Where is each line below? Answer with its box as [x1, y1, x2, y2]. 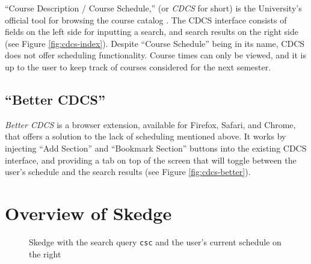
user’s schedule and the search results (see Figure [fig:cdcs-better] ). [5, 165, 251, 178]
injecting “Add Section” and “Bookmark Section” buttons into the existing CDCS [5, 141, 307, 154]
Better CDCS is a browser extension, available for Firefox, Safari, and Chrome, [5, 118, 296, 130]
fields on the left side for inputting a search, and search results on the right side [5, 25, 299, 38]
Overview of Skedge [5, 200, 172, 225]
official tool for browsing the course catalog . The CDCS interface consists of [5, 13, 287, 26]
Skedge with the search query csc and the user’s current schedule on [29, 235, 282, 248]
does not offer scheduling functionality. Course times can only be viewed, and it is [5, 49, 306, 61]
